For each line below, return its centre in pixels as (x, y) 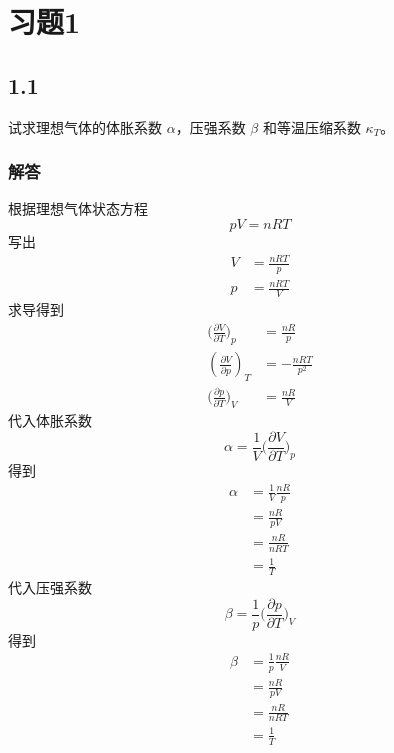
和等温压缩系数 (311, 126)
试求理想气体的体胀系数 (85, 126)
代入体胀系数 (50, 420)
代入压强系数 (50, 586)
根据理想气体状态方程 (78, 208)
